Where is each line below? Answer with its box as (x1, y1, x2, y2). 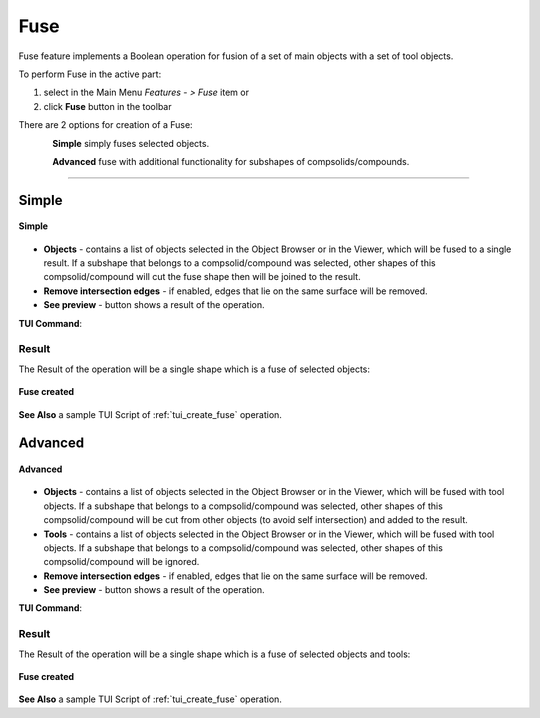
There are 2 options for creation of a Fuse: (18, 119, 194, 131)
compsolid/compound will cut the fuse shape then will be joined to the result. (43, 271, 361, 283)
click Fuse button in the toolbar (43, 100, 172, 112)
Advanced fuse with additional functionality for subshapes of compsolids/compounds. (52, 155, 410, 167)
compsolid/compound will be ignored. (43, 556, 200, 568)
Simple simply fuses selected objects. (52, 137, 210, 149)
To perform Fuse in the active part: (18, 68, 162, 80)
